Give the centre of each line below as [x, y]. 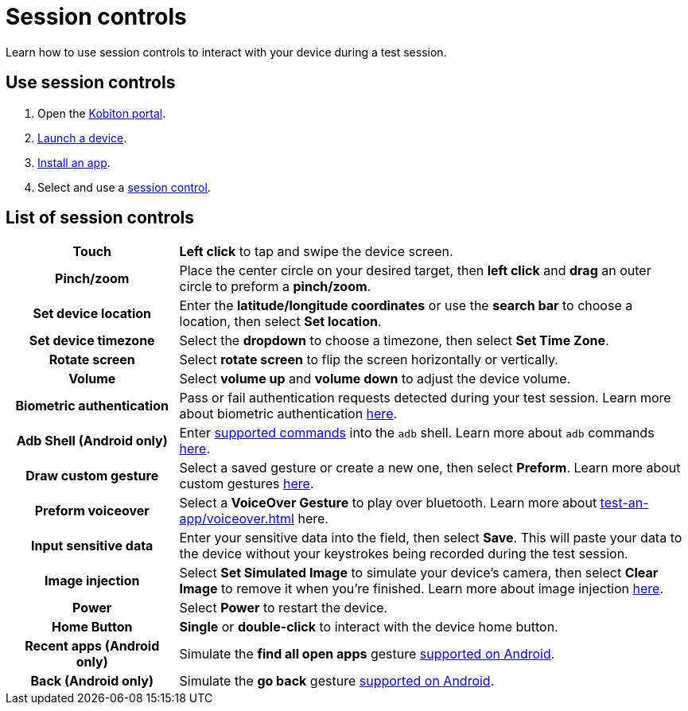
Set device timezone [92, 341]
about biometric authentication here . [288, 414]
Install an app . [74, 162]
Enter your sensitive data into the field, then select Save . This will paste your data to [431, 538]
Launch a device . [82, 138]
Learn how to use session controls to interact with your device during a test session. [226, 52]
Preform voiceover [92, 511]
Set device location [92, 314]
